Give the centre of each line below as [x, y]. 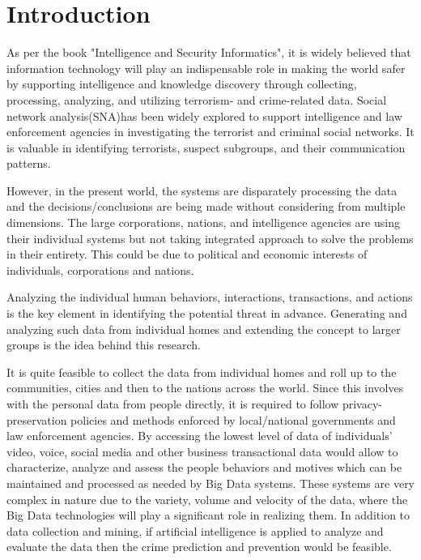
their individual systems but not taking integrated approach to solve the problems [210, 238]
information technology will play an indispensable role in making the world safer [206, 68]
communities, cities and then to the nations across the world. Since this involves [205, 388]
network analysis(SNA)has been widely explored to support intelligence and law [204, 115]
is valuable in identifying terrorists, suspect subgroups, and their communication [206, 147]
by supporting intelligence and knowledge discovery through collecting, [182, 84]
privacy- [362, 404]
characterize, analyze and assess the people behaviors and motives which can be [204, 467]
